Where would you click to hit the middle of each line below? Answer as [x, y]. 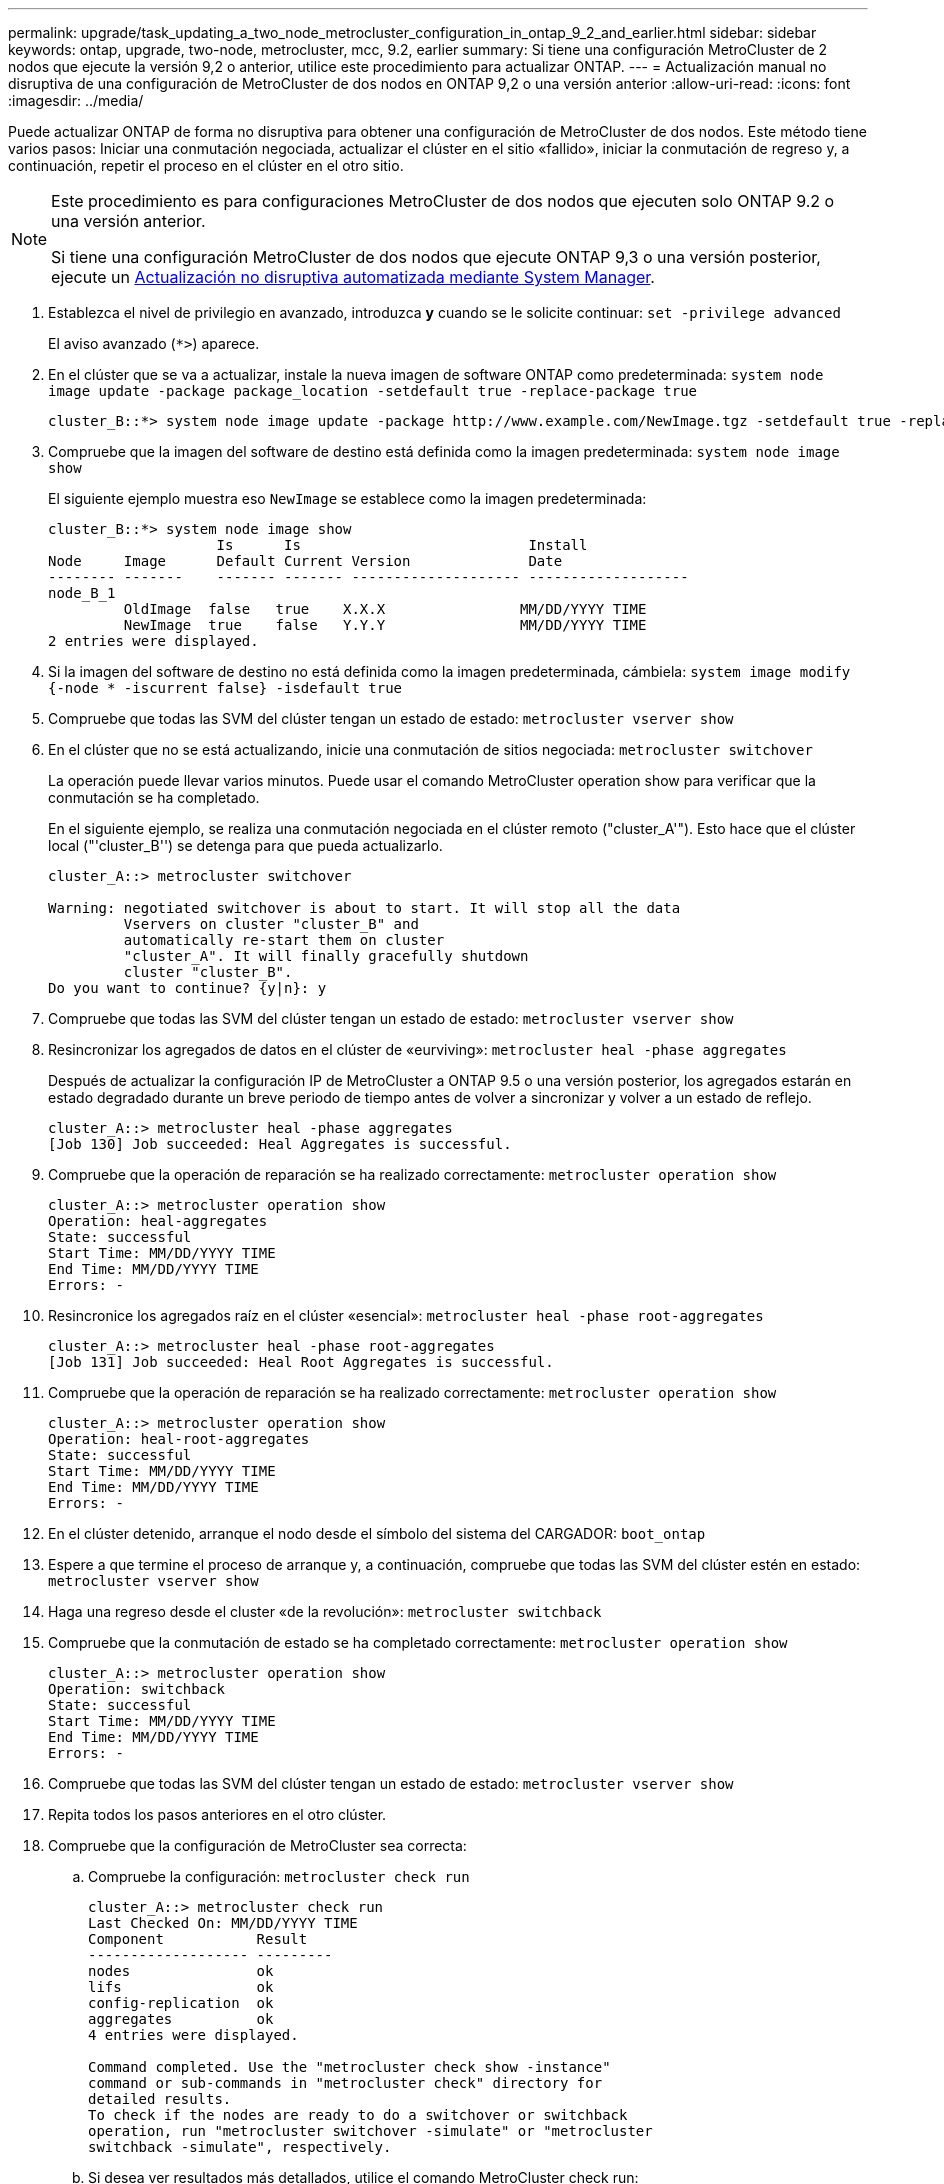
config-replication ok [181, 2003]
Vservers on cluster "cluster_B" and [271, 924]
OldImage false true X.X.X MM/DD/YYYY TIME [385, 609]
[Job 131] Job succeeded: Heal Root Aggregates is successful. [301, 1362]
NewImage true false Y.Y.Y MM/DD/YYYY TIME [385, 625]
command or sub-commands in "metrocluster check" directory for [345, 2083]
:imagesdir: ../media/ [76, 100]
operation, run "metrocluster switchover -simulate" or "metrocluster [370, 2131]
